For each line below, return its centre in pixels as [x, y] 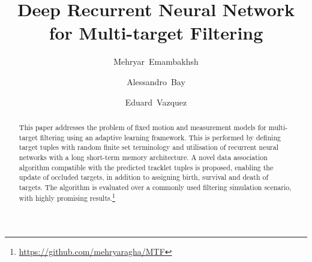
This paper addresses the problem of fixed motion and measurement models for [142, 127]
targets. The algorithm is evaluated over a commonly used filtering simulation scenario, [155, 187]
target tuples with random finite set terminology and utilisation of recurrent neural [148, 147]
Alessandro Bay [156, 81]
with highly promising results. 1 [67, 197]
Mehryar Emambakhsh [156, 61]
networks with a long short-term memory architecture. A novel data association [143, 157]
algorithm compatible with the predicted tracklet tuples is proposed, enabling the [146, 167]
